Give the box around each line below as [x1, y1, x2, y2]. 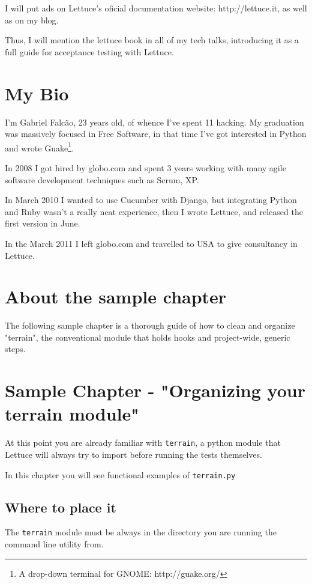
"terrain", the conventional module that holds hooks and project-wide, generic [5, 330, 290, 343]
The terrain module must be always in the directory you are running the [5, 526, 277, 538]
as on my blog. [5, 13, 59, 26]
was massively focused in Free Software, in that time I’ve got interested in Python [5, 127, 307, 140]
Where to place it [5, 497, 116, 516]
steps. [5, 342, 26, 355]
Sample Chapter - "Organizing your [5, 378, 305, 403]
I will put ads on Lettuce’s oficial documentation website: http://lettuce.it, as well [5, 2, 307, 14]
